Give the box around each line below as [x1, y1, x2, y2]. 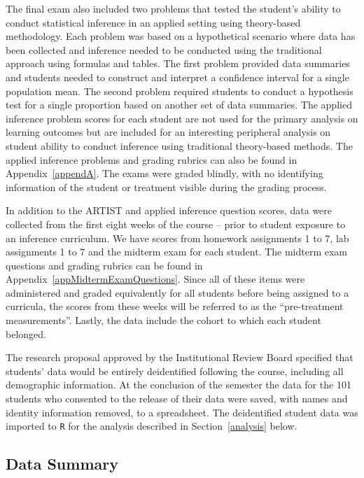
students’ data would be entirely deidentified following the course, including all [6, 363, 344, 378]
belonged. [6, 326, 46, 341]
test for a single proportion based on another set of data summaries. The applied [6, 97, 352, 112]
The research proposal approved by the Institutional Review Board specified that [6, 350, 353, 365]
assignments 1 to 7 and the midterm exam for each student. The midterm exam [6, 244, 348, 259]
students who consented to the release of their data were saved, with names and [6, 391, 348, 406]
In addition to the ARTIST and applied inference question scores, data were [6, 203, 332, 218]
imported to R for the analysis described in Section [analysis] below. [6, 419, 297, 433]
